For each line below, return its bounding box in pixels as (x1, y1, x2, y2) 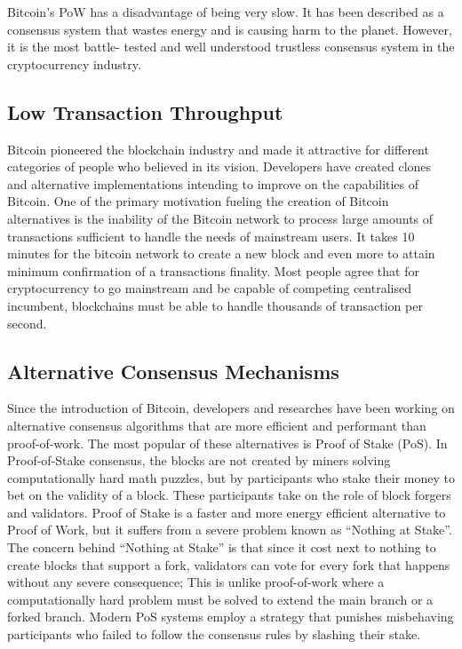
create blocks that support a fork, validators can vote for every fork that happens (7, 555, 450, 574)
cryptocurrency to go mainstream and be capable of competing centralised (7, 279, 411, 297)
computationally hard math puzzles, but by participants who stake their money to (7, 468, 455, 487)
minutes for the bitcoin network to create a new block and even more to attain (7, 244, 435, 263)
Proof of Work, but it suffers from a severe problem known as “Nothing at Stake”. (7, 520, 452, 539)
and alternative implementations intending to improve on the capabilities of (7, 174, 419, 193)
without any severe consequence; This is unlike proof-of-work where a (7, 573, 385, 591)
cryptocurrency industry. (7, 54, 141, 73)
